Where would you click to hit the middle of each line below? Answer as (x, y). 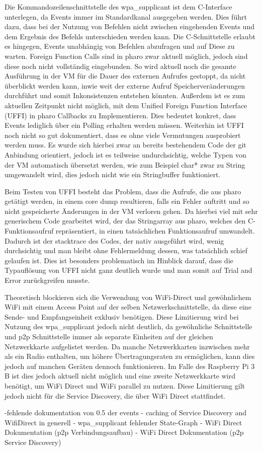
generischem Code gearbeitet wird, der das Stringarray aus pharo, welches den (125, 221)
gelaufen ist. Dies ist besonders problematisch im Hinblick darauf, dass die (119, 260)
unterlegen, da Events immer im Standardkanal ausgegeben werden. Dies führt (126, 16)
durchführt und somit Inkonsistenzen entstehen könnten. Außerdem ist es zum (125, 95)
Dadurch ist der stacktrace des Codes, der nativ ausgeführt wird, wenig (114, 240)
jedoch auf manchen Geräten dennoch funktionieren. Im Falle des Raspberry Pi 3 (130, 366)
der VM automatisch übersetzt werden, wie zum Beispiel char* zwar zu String (125, 164)
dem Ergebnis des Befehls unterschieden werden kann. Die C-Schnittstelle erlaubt (130, 36)
